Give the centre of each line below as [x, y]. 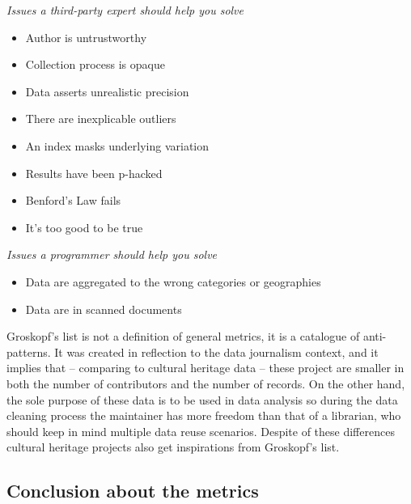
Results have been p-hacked [94, 173]
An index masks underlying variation [117, 145]
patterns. [29, 352]
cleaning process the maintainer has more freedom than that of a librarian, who [204, 415]
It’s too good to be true [84, 227]
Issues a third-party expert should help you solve [125, 10]
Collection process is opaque [95, 64]
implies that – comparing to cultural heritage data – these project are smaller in [205, 368]
